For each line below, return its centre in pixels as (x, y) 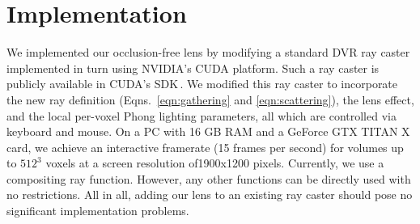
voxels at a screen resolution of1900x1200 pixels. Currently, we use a (215, 163)
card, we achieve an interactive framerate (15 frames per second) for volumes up (205, 147)
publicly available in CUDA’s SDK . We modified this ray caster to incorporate (202, 84)
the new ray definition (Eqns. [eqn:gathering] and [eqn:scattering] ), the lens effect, (210, 99)
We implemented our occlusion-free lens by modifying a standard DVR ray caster (208, 52)
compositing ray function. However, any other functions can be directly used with (209, 178)
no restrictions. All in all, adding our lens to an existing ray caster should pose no (210, 194)
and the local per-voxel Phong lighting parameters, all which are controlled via (202, 115)
